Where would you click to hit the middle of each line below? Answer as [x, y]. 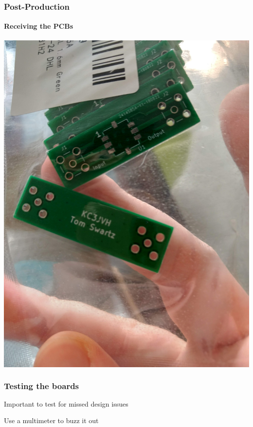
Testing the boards [42, 386]
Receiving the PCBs [39, 26]
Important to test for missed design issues [66, 404]
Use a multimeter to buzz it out [51, 420]
